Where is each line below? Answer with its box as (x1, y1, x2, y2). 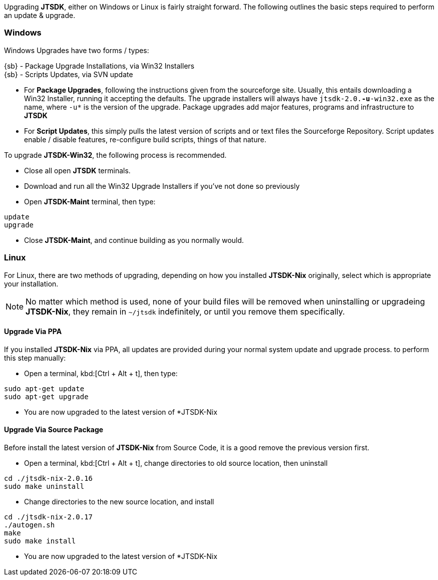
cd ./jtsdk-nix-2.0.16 (4, 474, 93, 482)
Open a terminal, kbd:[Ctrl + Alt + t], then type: (24, 369, 178, 378)
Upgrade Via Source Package (4, 425, 104, 434)
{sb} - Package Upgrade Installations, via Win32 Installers (4, 61, 195, 70)
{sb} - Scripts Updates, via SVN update (4, 70, 133, 79)
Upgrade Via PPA (4, 327, 62, 336)
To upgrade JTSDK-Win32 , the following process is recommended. (4, 150, 227, 159)
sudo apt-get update (4, 384, 85, 393)
